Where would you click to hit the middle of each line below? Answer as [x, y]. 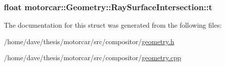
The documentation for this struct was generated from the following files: [113, 25]
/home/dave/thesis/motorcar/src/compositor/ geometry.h [89, 41]
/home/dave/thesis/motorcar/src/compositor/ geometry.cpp [93, 58]
